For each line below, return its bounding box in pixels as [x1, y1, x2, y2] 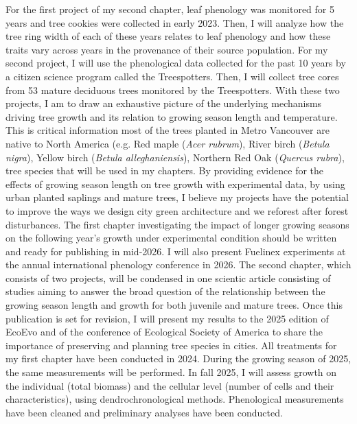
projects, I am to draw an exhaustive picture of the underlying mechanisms [5, 96, 322, 110]
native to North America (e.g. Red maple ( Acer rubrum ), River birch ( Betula [5, 136, 330, 150]
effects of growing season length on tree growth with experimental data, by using [5, 176, 345, 191]
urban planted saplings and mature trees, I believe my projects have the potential [5, 190, 349, 204]
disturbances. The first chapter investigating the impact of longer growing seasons [5, 217, 349, 231]
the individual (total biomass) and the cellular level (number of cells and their [5, 378, 334, 392]
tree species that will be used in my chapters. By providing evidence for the [5, 163, 324, 178]
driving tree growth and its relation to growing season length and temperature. [5, 109, 338, 123]
